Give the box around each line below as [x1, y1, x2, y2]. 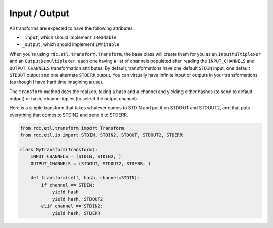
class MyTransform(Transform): [20, 147, 98, 152]
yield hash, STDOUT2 [52, 196, 103, 202]
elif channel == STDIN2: [41, 203, 103, 209]
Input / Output [9, 8, 70, 19]
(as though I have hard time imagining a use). [9, 79, 104, 85]
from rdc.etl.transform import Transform [20, 125, 124, 131]
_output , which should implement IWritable [22, 41, 120, 48]
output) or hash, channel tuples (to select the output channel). [9, 96, 139, 102]
